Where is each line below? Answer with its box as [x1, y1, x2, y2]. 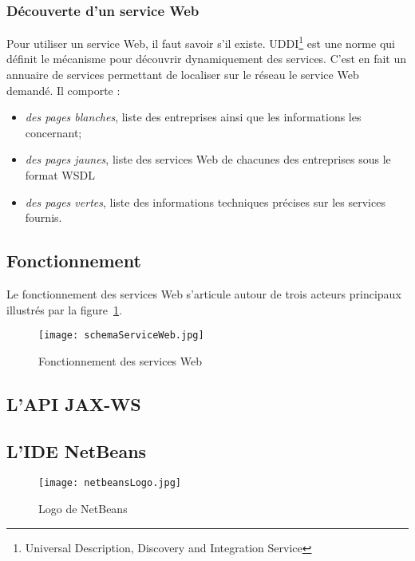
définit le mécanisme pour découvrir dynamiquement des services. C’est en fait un [6, 50, 407, 67]
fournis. [25, 209, 62, 226]
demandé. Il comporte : [6, 81, 121, 98]
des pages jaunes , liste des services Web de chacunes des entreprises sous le [25, 151, 391, 168]
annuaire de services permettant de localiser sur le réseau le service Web [6, 66, 359, 83]
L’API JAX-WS [6, 391, 141, 416]
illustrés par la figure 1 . [6, 301, 122, 318]
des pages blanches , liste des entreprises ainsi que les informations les [25, 109, 362, 125]
